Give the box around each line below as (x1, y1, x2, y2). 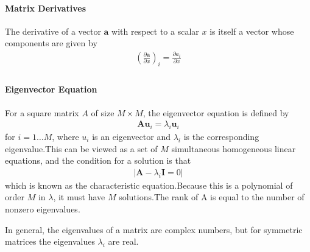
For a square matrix (5, 106, 79, 119)
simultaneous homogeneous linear (171, 142, 296, 155)
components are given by (5, 37, 97, 49)
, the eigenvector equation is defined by (143, 106, 289, 119)
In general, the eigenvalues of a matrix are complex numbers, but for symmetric (5, 223, 303, 236)
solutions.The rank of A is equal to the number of (119, 191, 305, 203)
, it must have (53, 191, 105, 203)
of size (91, 106, 114, 119)
